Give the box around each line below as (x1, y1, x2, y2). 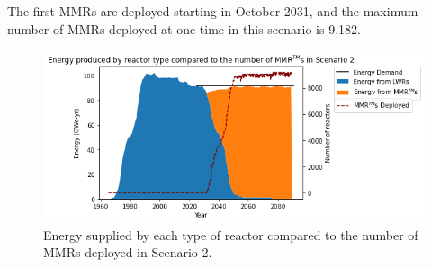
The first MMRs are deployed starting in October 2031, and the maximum (7, 2, 418, 20)
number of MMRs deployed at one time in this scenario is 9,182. (7, 19, 361, 38)
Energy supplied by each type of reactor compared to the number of (43, 225, 418, 244)
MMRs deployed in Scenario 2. (43, 243, 212, 262)
